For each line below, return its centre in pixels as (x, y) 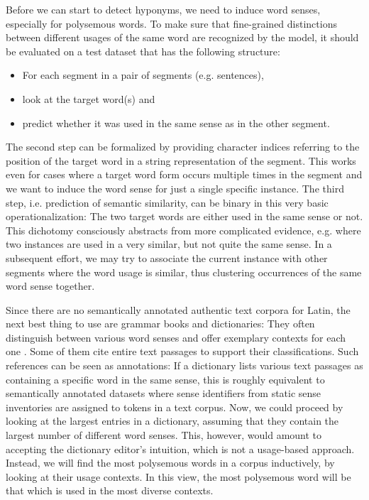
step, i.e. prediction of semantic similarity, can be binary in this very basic (167, 202)
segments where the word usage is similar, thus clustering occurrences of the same (184, 272)
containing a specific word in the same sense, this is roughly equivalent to (165, 379)
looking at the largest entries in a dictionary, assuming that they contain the (172, 421)
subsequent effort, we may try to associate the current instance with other (167, 257)
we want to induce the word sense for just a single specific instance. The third (175, 188)
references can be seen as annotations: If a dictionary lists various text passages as (184, 365)
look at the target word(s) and (89, 98)
